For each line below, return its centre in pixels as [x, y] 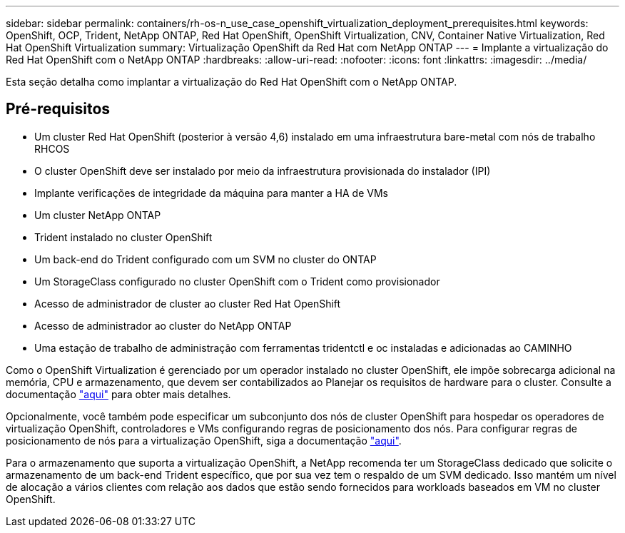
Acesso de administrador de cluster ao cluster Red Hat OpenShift [188, 303]
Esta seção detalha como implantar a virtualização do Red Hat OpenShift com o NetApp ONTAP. [232, 82]
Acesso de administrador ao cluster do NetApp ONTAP [163, 325]
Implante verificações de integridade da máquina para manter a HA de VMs [211, 193]
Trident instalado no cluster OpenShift [123, 237]
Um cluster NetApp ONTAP [98, 215]
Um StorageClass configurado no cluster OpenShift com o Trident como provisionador [237, 281]
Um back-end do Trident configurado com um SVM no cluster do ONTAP [205, 259]
